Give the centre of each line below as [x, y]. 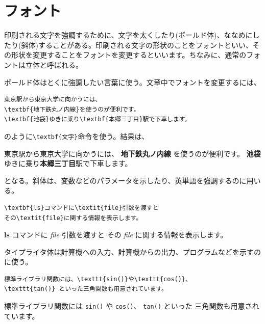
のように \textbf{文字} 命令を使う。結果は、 [77, 136]
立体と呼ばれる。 [54, 64]
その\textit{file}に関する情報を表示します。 [73, 218]
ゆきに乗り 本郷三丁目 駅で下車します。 [68, 163]
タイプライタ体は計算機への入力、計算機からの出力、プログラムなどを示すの [133, 251]
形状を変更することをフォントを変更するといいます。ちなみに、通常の [129, 55]
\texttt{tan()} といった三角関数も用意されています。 [86, 289]
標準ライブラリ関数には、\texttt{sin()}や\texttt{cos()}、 [98, 279]
